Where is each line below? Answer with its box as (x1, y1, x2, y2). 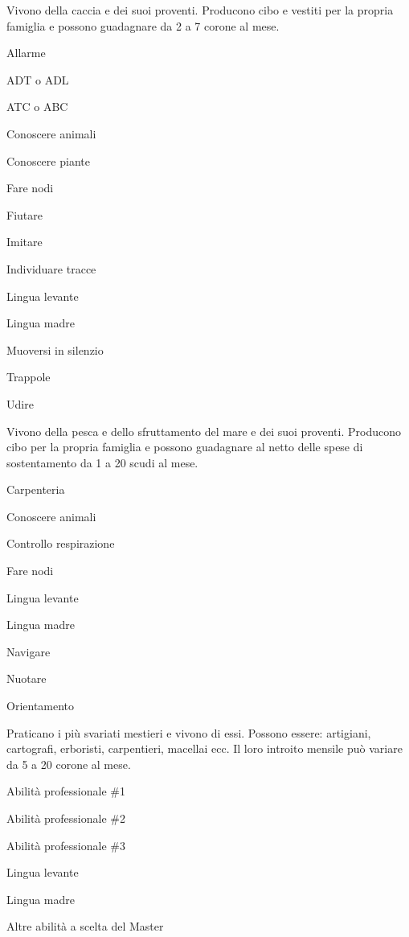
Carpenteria (6, 481, 65, 498)
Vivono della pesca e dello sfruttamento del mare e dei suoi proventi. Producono (6, 422, 401, 439)
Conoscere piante (6, 152, 90, 169)
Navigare (6, 643, 51, 660)
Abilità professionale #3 (6, 836, 125, 853)
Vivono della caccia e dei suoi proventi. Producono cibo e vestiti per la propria (6, 2, 394, 18)
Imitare (6, 233, 43, 250)
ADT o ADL (6, 71, 69, 88)
